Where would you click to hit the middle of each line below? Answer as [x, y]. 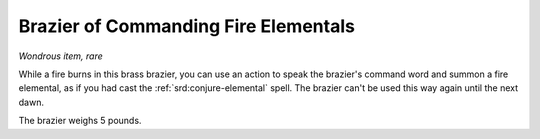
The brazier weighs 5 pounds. [80, 121]
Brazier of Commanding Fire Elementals [186, 26]
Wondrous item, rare [61, 56]
